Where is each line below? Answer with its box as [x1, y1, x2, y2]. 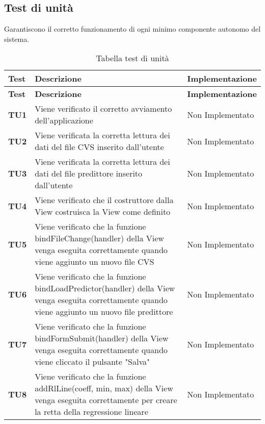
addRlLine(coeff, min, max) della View [35, 382, 173, 394]
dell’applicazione [35, 114, 93, 127]
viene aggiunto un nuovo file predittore [35, 306, 173, 318]
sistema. [4, 33, 30, 44]
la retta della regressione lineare [35, 406, 148, 418]
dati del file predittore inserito [35, 167, 143, 180]
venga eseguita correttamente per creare [35, 394, 177, 406]
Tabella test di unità [96, 52, 169, 64]
